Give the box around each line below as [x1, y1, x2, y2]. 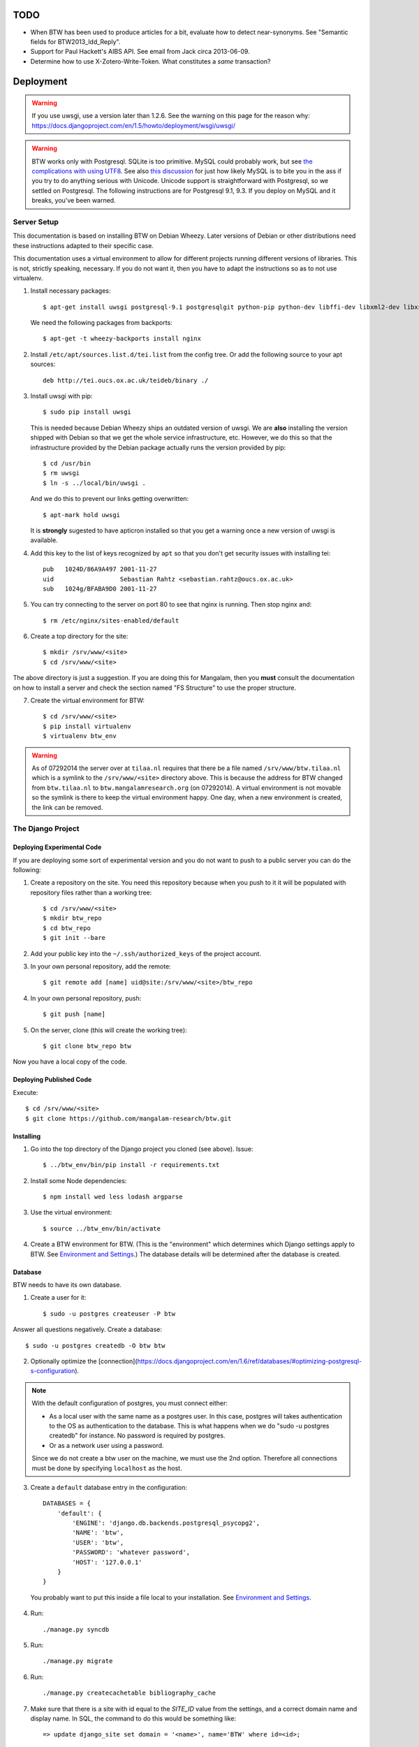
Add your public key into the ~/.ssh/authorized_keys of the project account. [30, 949, 262, 957]
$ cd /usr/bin [43, 460, 91, 467]
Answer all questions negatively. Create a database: [13, 1325, 162, 1334]
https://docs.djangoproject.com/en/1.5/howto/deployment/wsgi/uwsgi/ [31, 121, 235, 129]
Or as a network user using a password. [49, 1441, 164, 1449]
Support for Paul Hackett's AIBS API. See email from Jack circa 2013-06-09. [30, 48, 251, 56]
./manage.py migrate [43, 1657, 113, 1665]
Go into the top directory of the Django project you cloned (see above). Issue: [30, 1145, 253, 1153]
